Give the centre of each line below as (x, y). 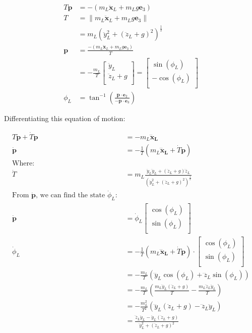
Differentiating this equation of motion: (65, 118)
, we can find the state (71, 196)
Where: (23, 164)
